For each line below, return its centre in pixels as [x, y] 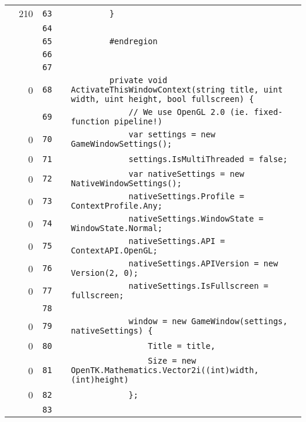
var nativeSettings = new [187, 174]
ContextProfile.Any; [117, 206]
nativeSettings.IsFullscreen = [198, 286]
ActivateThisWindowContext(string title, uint [177, 90]
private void [138, 80]
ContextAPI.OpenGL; [114, 250]
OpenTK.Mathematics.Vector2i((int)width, [165, 370]
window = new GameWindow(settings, [208, 321]
